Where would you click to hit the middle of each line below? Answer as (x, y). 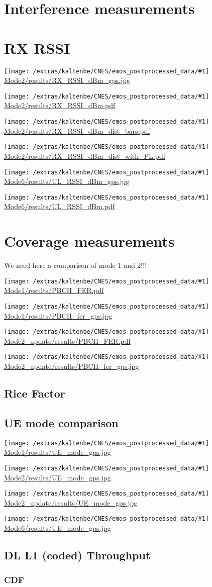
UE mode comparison (61, 422)
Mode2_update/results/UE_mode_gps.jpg (71, 502)
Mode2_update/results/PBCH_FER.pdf (67, 340)
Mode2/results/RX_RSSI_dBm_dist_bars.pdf (77, 130)
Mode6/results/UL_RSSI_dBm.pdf (59, 206)
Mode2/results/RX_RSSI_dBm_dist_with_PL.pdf (85, 156)
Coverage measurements (89, 241)
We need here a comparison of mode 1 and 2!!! (76, 265)
